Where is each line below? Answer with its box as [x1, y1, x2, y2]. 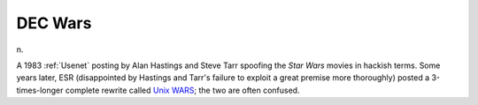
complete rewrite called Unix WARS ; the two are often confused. [65, 85, 300, 95]
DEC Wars [16, 13, 92, 33]
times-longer [16, 85, 64, 95]
